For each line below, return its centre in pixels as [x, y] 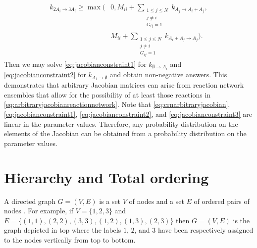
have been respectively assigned [206, 230]
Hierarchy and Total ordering [106, 177]
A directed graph [30, 201]
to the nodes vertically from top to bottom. [70, 239]
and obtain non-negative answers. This [168, 74]
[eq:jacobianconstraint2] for [45, 74]
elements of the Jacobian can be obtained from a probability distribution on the [125, 133]
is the [241, 220]
